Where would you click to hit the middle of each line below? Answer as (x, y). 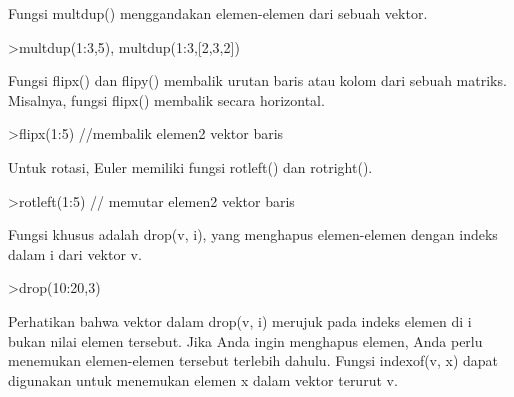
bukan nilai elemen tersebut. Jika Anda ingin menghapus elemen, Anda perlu (245, 340)
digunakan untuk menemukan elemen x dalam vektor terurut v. (203, 379)
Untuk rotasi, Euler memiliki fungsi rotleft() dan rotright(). (190, 166)
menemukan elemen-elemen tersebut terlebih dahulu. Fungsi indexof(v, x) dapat (253, 360)
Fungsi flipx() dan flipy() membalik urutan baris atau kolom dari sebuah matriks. (257, 80)
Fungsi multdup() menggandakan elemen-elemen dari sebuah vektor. (218, 13)
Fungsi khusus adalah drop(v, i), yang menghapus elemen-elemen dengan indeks (253, 234)
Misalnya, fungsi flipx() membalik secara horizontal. (166, 99)
